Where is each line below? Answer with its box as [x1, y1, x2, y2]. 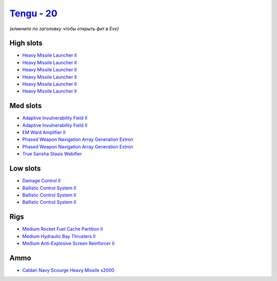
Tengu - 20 [9, 8, 57, 19]
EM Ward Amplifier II [22, 129, 66, 136]
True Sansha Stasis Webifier [22, 151, 82, 157]
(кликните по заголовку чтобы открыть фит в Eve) [9, 26, 119, 32]
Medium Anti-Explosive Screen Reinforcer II [22, 241, 115, 247]
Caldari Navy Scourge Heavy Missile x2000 [22, 267, 115, 273]
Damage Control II [22, 178, 61, 184]
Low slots [9, 164, 41, 173]
